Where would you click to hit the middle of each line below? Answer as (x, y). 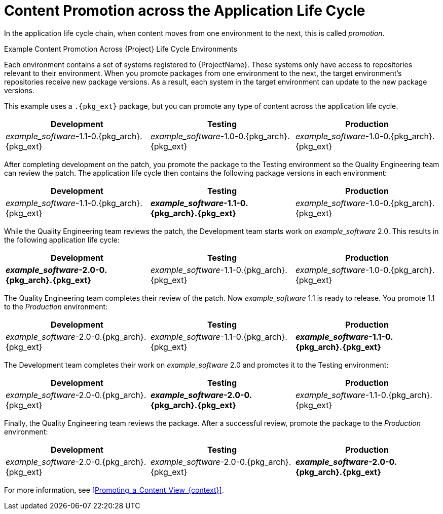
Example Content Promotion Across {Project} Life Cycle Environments (121, 49)
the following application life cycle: (62, 240)
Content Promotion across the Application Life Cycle (185, 11)
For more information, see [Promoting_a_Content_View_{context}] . (114, 490)
